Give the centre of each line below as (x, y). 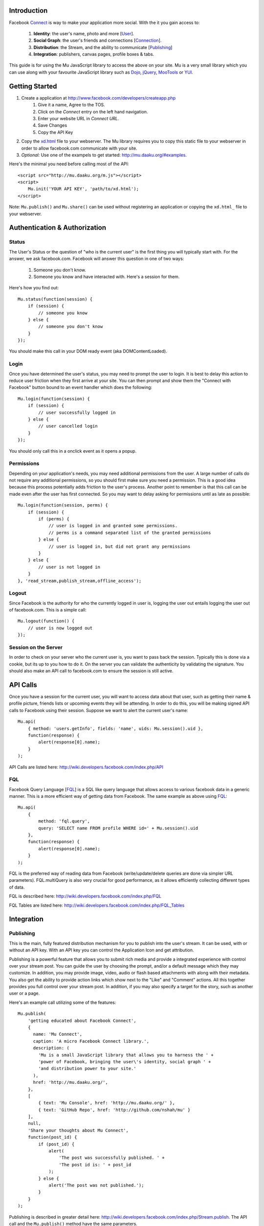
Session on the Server (36, 647)
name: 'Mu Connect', (58, 1034)
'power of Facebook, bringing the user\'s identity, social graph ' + (125, 1061)
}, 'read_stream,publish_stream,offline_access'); (80, 581)
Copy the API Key (55, 132)
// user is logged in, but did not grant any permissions (120, 546)
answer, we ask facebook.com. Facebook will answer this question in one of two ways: (97, 259)
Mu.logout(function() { (46, 621)
